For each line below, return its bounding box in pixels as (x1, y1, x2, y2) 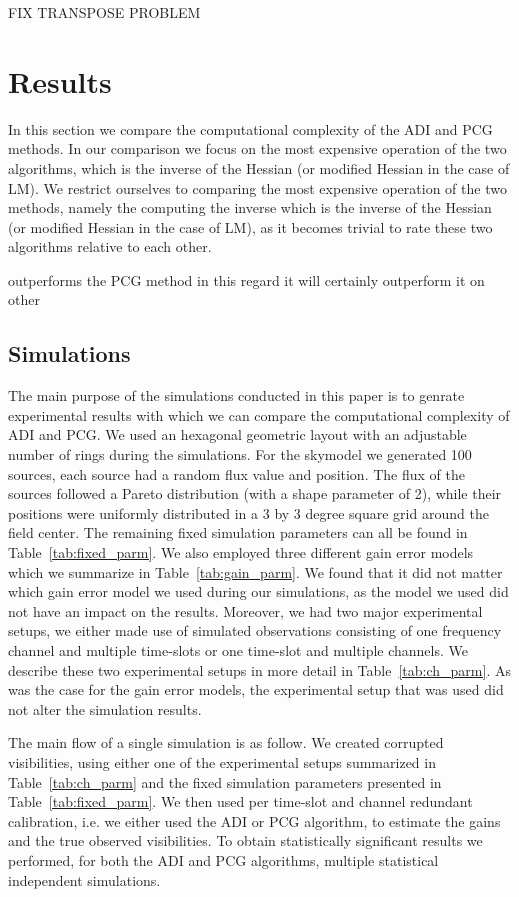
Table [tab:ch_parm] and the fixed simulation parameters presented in (8, 771, 442, 792)
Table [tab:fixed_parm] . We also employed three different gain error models (8, 542, 474, 563)
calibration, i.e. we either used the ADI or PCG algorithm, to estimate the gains (8, 810, 501, 831)
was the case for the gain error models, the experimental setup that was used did (8, 679, 504, 700)
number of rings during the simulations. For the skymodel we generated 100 (8, 444, 472, 465)
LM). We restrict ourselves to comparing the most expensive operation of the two (8, 177, 507, 198)
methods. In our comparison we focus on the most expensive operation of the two (8, 138, 507, 159)
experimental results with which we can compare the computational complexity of (8, 404, 510, 425)
